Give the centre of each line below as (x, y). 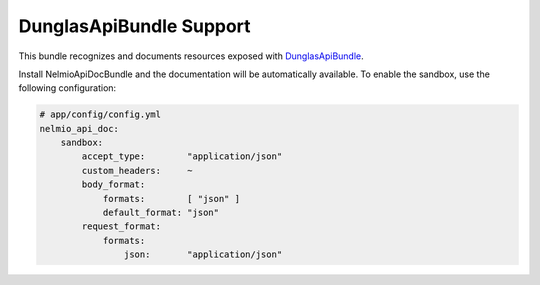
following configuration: (67, 88)
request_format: (121, 226)
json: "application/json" (203, 254)
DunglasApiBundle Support (134, 26)
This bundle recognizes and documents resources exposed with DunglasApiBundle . (191, 56)
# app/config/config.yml (100, 114)
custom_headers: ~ (137, 170)
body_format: (113, 184)
